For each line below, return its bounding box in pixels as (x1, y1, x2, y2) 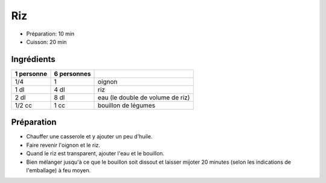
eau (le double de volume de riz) (97, 93, 190, 102)
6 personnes (54, 69, 91, 78)
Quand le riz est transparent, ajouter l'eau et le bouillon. (26, 150, 165, 157)
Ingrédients (11, 54, 56, 64)
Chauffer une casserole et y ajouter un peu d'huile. (26, 133, 153, 140)
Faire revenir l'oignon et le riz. (26, 141, 101, 149)
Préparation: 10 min (26, 30, 75, 37)
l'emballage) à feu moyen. (26, 166, 91, 174)
